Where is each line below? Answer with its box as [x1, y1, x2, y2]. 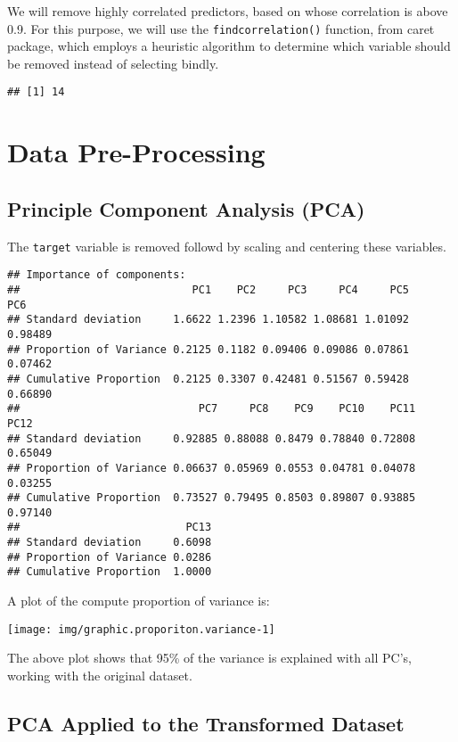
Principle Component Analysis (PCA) [7, 194, 365, 222]
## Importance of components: [7, 268, 186, 282]
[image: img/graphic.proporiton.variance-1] [7, 622, 275, 636]
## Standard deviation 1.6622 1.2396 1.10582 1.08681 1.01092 [7, 313, 410, 326]
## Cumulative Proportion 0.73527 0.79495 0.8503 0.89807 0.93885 [7, 491, 416, 505]
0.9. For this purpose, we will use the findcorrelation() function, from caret [7, 19, 435, 37]
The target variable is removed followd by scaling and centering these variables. [7, 236, 446, 255]
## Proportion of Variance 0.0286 [7, 550, 212, 564]
